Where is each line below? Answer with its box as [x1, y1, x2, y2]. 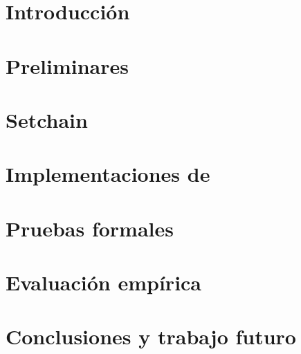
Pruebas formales [6, 214, 174, 242]
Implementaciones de [6, 160, 210, 188]
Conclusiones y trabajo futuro [6, 322, 296, 351]
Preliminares [6, 51, 129, 80]
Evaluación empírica [6, 268, 202, 297]
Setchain [6, 105, 88, 133]
